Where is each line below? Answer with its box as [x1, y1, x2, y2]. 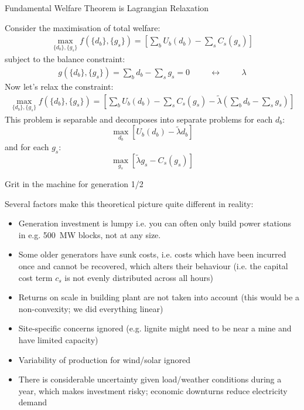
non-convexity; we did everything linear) [18, 302, 163, 314]
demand [18, 396, 47, 408]
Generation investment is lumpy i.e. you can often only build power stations [18, 217, 292, 229]
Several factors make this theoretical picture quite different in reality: [5, 197, 254, 209]
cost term [18, 271, 53, 283]
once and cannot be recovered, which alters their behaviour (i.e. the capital [18, 259, 288, 272]
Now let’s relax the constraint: [5, 80, 114, 93]
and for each [5, 141, 49, 153]
